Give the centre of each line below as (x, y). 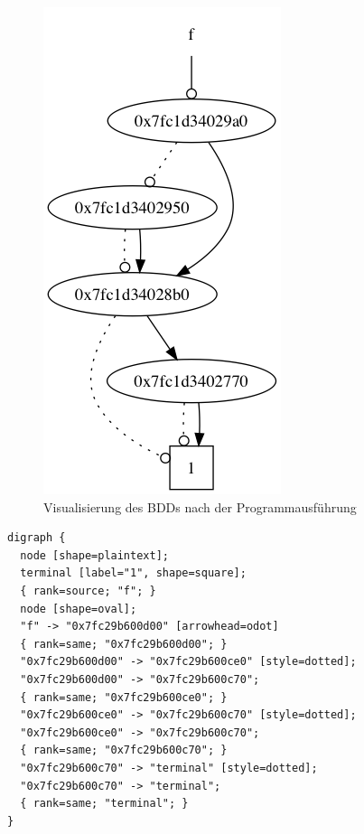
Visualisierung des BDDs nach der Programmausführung (200, 506)
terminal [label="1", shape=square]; (133, 573)
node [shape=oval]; (79, 609)
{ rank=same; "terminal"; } (104, 804)
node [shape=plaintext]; (94, 555)
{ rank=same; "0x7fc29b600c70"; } (124, 750)
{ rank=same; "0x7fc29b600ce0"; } (124, 697)
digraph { (37, 538)
